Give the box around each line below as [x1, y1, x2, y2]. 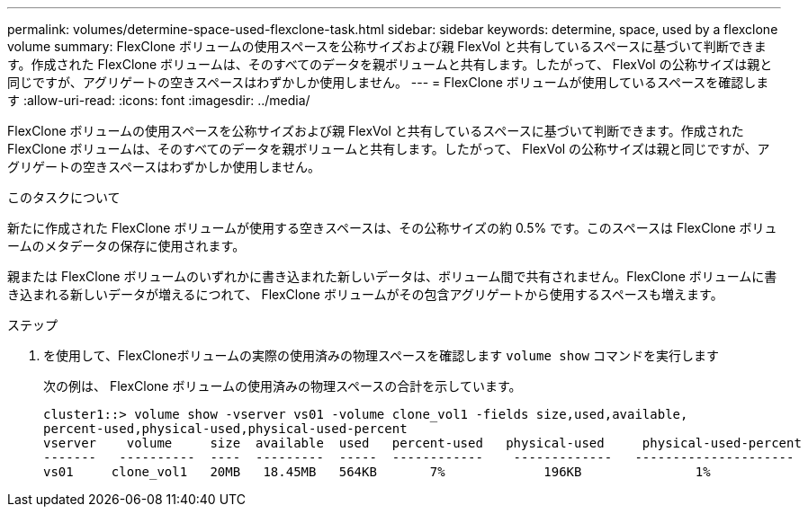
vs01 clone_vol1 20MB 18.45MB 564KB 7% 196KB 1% [43, 465, 711, 479]
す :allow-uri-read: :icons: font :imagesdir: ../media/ [7, 93, 310, 108]
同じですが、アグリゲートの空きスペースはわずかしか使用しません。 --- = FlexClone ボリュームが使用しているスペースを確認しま [7, 75, 769, 90]
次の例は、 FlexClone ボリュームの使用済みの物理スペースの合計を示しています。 [43, 378, 522, 394]
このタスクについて [7, 190, 121, 205]
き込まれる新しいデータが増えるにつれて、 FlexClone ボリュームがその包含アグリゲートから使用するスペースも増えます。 [7, 287, 723, 302]
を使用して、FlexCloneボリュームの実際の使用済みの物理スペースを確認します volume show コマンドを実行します [43, 348, 719, 363]
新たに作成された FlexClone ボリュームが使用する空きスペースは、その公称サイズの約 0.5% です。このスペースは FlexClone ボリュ [7, 220, 777, 235]
